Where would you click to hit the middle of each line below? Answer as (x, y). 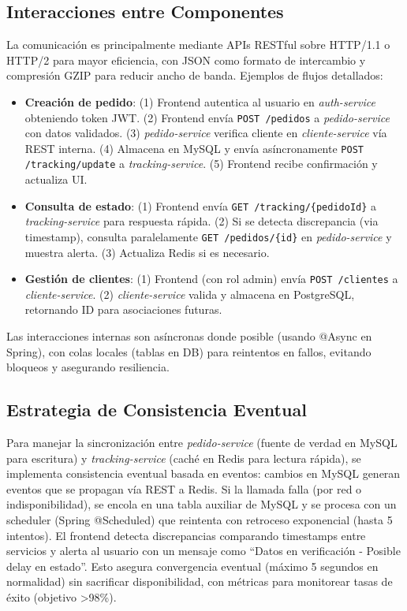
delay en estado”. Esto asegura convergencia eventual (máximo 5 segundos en (192, 566)
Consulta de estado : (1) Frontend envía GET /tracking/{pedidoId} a (201, 205)
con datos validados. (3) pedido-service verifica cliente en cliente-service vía (206, 133)
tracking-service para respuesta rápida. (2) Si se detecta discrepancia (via (202, 221)
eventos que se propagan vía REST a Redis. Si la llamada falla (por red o (184, 488)
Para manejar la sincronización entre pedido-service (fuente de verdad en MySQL (202, 443)
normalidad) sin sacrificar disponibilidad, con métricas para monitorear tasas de (200, 581)
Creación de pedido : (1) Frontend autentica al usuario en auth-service (200, 101)
